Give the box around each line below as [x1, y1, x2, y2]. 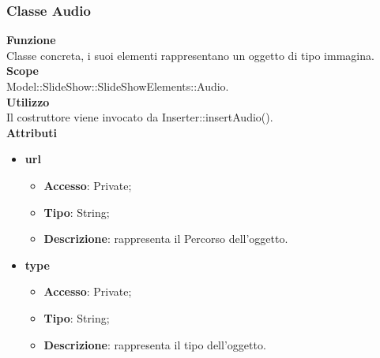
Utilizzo [6, 93, 50, 110]
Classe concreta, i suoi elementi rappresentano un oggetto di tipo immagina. [6, 47, 374, 63]
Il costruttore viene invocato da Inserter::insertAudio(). [6, 109, 273, 125]
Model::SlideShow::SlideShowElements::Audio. [6, 78, 229, 94]
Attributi [6, 124, 57, 140]
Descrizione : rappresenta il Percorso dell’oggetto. [43, 230, 288, 247]
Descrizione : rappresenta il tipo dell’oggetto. [43, 336, 266, 352]
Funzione [6, 32, 56, 48]
